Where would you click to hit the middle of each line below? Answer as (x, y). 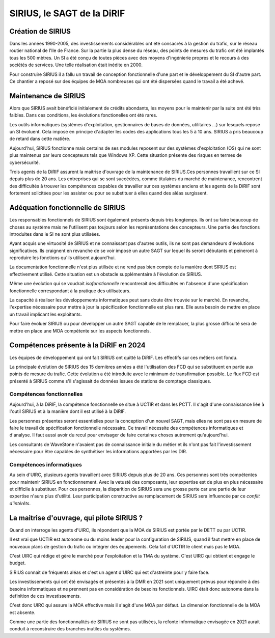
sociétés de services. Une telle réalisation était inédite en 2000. (76, 65)
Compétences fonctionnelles (46, 394)
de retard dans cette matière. (40, 139)
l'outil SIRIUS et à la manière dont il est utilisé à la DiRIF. (68, 411)
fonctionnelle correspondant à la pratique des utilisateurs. (70, 291)
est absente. (22, 612)
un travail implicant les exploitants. (46, 314)
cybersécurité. (25, 162)
